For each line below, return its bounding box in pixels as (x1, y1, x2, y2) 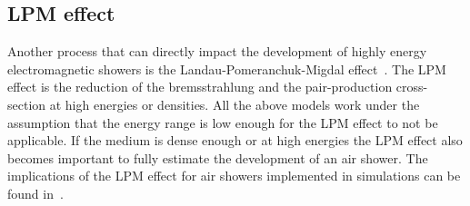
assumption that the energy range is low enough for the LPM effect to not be (7, 113, 438, 132)
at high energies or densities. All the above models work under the (49, 94, 420, 113)
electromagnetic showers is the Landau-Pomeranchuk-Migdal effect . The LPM (7, 59, 446, 78)
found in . (7, 183, 64, 202)
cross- (395, 77, 428, 96)
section (7, 94, 46, 113)
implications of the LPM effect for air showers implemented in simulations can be (7, 166, 461, 185)
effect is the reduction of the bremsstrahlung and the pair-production (7, 77, 393, 96)
